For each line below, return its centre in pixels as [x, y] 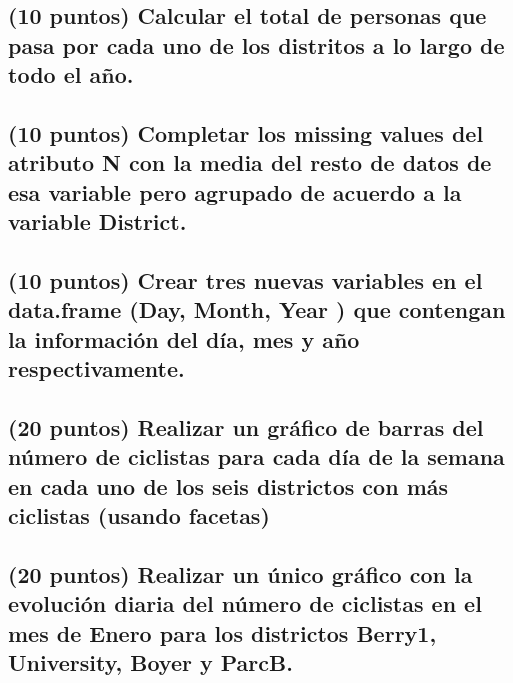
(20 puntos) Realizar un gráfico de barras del [246, 426]
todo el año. [71, 74]
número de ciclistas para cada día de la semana [256, 456]
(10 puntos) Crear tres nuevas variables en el [245, 279]
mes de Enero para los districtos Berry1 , [222, 632]
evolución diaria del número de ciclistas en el [245, 603]
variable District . [97, 221]
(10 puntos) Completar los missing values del [246, 132]
